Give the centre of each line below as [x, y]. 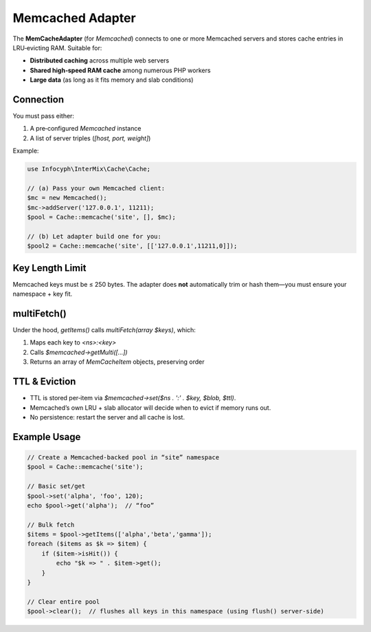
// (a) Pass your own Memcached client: [96, 188]
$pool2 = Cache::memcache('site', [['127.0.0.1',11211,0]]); [132, 246]
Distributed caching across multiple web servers [100, 61]
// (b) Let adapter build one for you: [94, 236]
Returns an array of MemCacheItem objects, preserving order [117, 362]
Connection [38, 99]
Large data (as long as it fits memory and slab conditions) [112, 80]
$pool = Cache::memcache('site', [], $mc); [102, 217]
